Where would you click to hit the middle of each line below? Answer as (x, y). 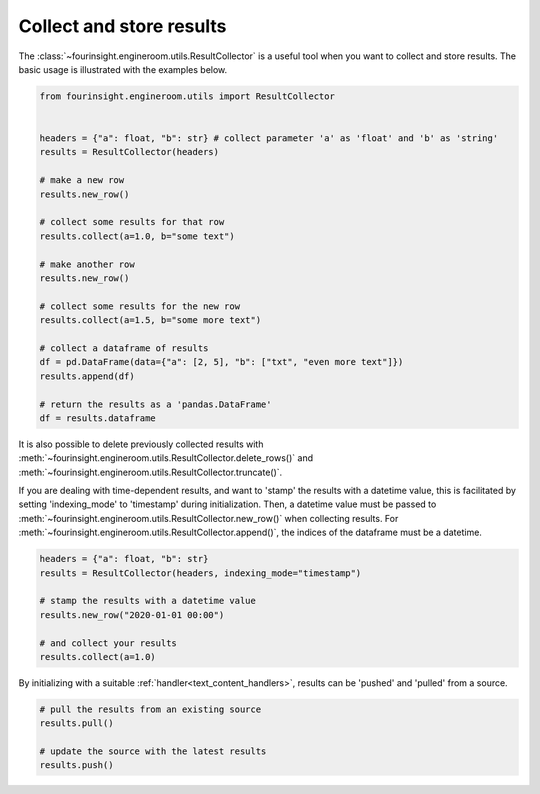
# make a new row (82, 180)
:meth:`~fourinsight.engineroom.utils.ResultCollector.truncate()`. (150, 472)
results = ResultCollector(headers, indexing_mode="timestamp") (200, 573)
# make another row (87, 264)
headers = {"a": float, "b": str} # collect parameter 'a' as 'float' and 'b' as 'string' (269, 138)
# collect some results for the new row (139, 306)
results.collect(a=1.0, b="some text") (137, 236)
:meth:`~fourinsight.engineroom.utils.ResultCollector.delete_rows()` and (166, 458)
